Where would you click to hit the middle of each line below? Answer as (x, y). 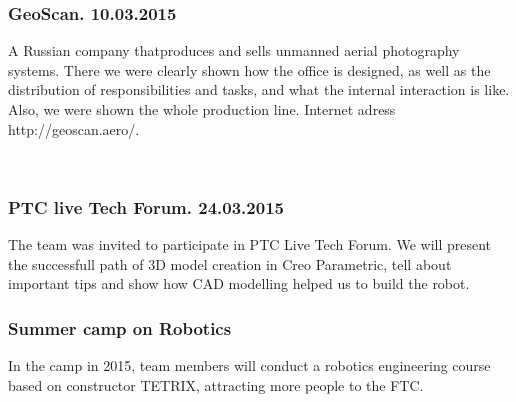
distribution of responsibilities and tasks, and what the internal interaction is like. (259, 89)
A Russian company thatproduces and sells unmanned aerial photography (234, 50)
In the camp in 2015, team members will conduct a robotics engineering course (249, 365)
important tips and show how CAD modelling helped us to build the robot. (239, 283)
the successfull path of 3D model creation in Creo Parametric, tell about (230, 263)
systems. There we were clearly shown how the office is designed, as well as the (249, 69)
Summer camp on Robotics (120, 327)
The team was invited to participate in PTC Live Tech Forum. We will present (250, 244)
